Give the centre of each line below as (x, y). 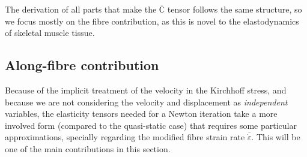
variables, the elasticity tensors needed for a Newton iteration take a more (141, 114)
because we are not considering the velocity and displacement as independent (146, 102)
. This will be (276, 137)
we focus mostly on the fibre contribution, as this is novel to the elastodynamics (152, 21)
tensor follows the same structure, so (235, 9)
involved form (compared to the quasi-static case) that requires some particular (151, 125)
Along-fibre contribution (82, 65)
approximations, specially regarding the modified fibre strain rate (125, 137)
